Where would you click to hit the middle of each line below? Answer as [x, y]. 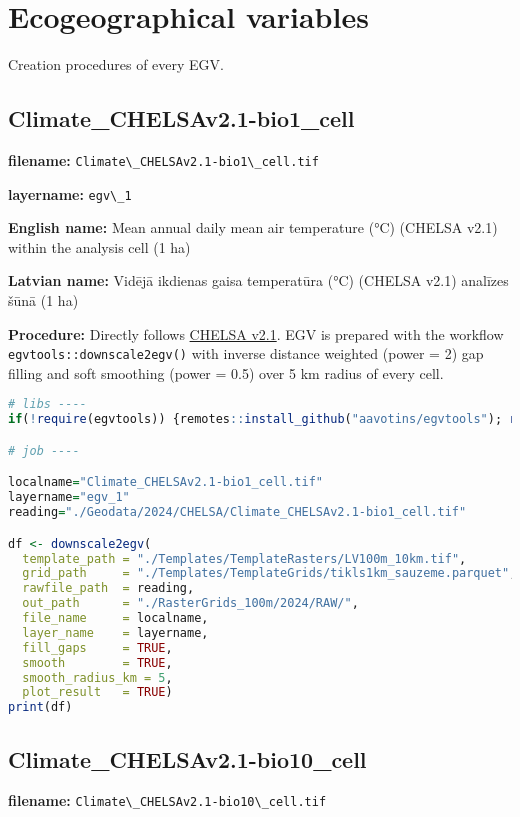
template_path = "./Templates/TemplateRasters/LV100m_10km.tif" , [244, 558]
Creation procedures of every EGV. [116, 64]
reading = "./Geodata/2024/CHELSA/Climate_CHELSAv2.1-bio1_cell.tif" [237, 512]
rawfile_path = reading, [108, 588]
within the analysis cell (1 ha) [99, 246]
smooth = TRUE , [97, 662]
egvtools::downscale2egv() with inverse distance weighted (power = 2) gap [246, 353]
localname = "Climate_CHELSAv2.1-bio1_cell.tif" [166, 482]
